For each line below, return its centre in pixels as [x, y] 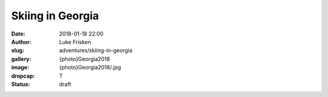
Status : [21, 84]
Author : [21, 42]
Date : [18, 34]
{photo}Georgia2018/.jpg [90, 67]
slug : [18, 51]
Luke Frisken [75, 42]
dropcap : [23, 76]
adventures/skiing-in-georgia [96, 51]
